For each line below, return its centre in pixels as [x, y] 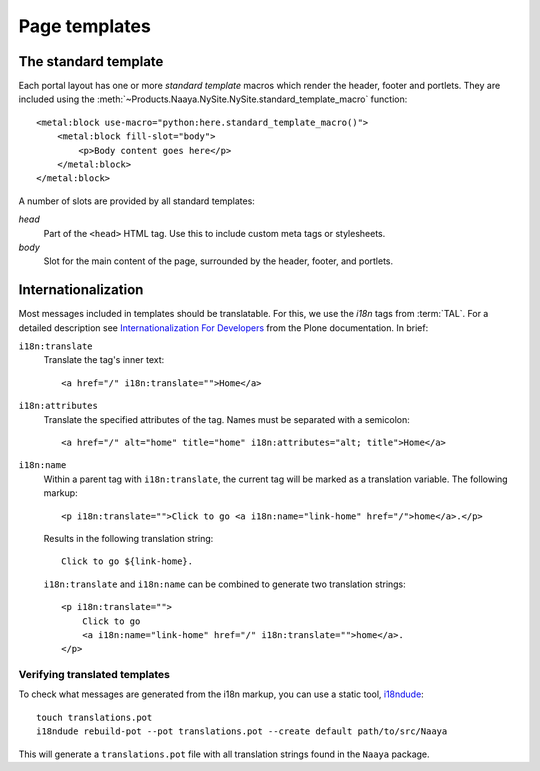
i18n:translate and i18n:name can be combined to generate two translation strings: [225, 584]
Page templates [85, 26]
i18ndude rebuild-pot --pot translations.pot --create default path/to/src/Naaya [242, 731]
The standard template [91, 61]
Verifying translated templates [94, 675]
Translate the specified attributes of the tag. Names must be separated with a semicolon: [226, 419]
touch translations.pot [94, 717]
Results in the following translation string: [128, 538]
